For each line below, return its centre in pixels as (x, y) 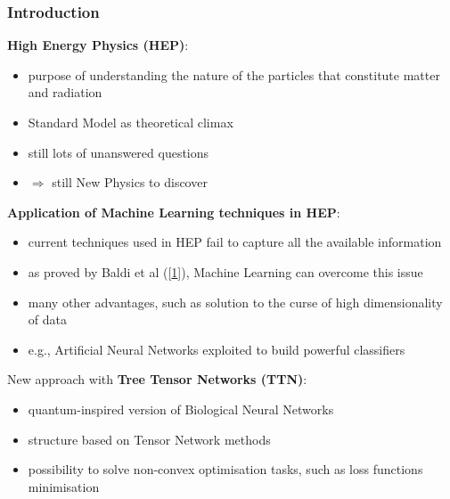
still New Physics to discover (130, 182)
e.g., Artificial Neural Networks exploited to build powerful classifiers (217, 349)
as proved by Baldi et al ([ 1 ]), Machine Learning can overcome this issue (225, 271)
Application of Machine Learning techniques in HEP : (174, 212)
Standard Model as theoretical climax (131, 122)
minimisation (64, 486)
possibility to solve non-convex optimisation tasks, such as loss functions (225, 469)
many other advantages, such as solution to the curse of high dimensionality (235, 302)
